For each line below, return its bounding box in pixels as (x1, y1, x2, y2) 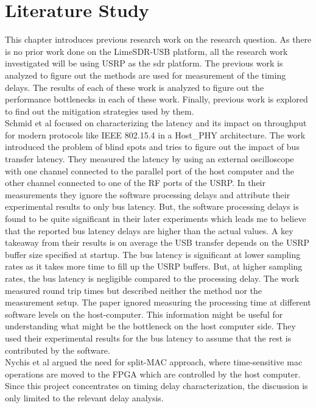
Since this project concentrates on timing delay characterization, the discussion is (5, 379, 308, 392)
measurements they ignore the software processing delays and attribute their (5, 188, 290, 201)
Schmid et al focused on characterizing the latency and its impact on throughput (5, 116, 307, 129)
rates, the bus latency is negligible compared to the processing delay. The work (5, 272, 300, 284)
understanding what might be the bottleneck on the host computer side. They (5, 320, 296, 332)
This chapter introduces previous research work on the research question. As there (5, 33, 312, 46)
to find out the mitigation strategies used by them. (5, 104, 194, 117)
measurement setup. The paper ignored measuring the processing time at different (5, 296, 311, 309)
